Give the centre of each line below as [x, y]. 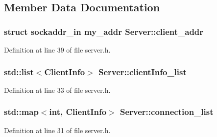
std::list [19, 71]
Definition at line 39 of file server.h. [57, 50]
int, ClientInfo [78, 112]
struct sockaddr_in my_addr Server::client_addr [104, 31]
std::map [21, 112]
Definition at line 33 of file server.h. [57, 90]
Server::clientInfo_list [142, 71]
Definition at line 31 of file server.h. [57, 130]
